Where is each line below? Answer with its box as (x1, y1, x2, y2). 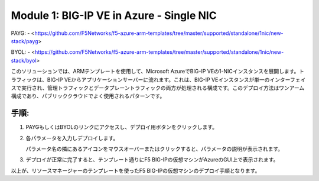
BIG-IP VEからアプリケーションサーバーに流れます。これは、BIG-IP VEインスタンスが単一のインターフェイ (47, 76, 306, 83)
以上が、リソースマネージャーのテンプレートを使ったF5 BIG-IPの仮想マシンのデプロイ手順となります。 (11, 167, 261, 174)
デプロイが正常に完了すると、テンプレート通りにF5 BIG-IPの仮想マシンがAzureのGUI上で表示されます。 (25, 156, 279, 163)
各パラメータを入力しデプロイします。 (25, 134, 119, 141)
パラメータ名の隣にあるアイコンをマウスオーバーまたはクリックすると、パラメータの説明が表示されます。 (25, 145, 284, 152)
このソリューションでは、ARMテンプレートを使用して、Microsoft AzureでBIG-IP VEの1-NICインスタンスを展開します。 (11, 68, 300, 75)
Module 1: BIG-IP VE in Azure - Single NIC (11, 9, 217, 22)
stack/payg (11, 37, 38, 44)
